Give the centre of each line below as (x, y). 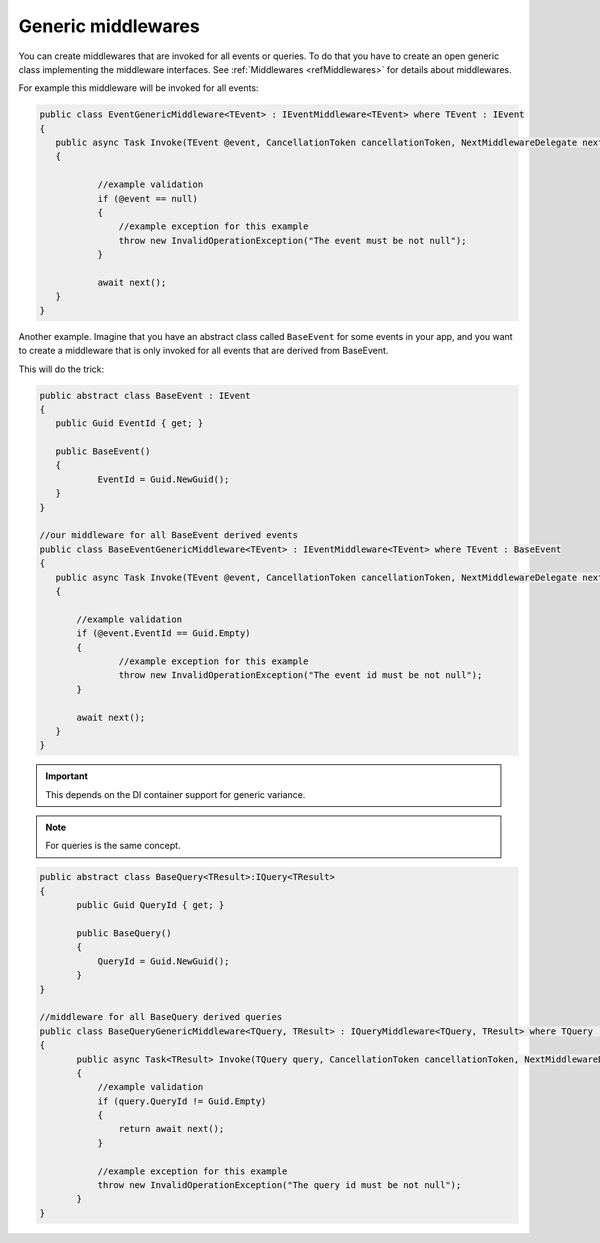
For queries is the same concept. (113, 846)
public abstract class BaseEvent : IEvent (145, 395)
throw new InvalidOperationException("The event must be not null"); (292, 240)
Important (67, 776)
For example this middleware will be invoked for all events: (138, 88)
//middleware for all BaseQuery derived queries (161, 1017)
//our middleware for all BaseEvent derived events (169, 535)
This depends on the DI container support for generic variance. (175, 794)
